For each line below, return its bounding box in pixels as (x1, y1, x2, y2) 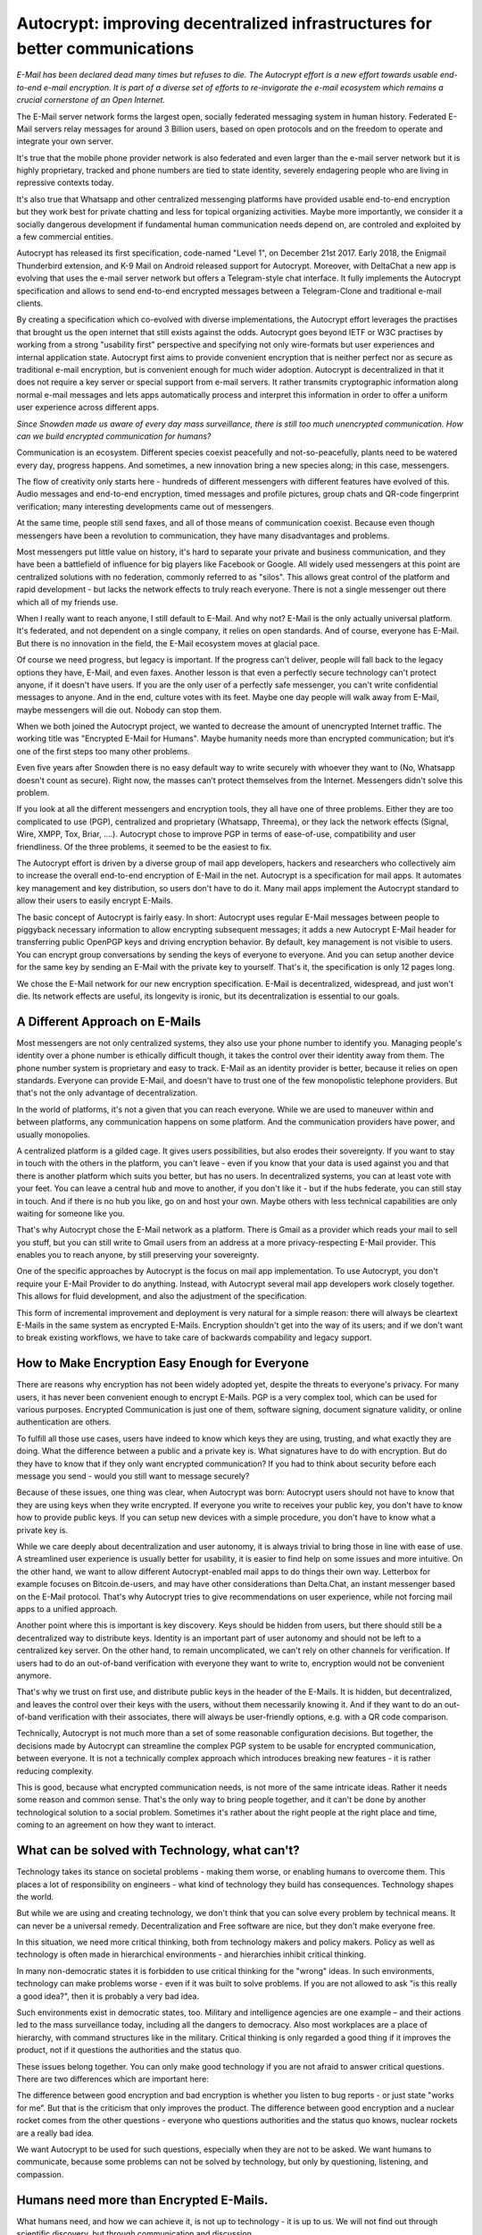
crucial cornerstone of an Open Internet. (16, 95, 165, 105)
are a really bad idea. (16, 2128, 94, 2138)
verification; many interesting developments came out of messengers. (16, 501, 274, 511)
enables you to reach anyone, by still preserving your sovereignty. (16, 1250, 259, 1261)
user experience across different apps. (16, 402, 160, 413)
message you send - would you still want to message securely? (16, 1471, 250, 1481)
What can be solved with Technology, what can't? (16, 1843, 301, 1859)
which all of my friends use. (16, 596, 119, 607)
